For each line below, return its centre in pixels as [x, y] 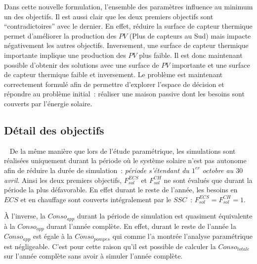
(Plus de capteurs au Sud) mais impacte [190, 35]
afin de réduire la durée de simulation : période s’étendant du [97, 170]
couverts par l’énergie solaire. [48, 103]
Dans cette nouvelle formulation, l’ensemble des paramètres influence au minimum [128, 6]
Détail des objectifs [54, 130]
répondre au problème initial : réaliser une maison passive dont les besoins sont [124, 94]
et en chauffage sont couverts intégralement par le [96, 199]
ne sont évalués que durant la [208, 180]
